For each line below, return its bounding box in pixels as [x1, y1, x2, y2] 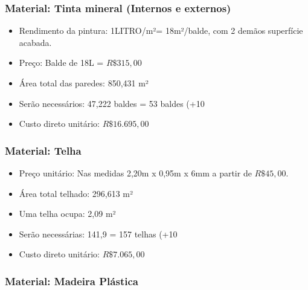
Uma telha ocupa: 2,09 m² [19, 207, 116, 220]
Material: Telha [5, 143, 82, 158]
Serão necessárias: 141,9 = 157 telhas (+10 [19, 227, 178, 240]
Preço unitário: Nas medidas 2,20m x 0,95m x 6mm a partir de [19, 167, 252, 179]
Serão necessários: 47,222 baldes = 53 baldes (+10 [19, 97, 205, 109]
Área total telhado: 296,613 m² [19, 187, 133, 199]
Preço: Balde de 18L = [19, 56, 104, 69]
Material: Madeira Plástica [5, 273, 138, 288]
